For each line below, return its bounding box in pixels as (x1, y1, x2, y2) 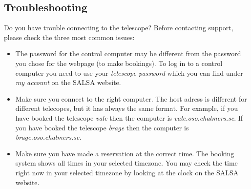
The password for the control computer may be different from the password (15, 48, 241, 59)
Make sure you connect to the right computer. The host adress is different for (15, 93, 247, 104)
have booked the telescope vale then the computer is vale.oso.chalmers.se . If (15, 112, 243, 123)
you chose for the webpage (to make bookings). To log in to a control (15, 58, 223, 68)
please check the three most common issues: (4, 32, 135, 42)
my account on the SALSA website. (15, 77, 121, 87)
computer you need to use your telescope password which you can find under (15, 67, 243, 78)
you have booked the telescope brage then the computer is (15, 122, 189, 132)
